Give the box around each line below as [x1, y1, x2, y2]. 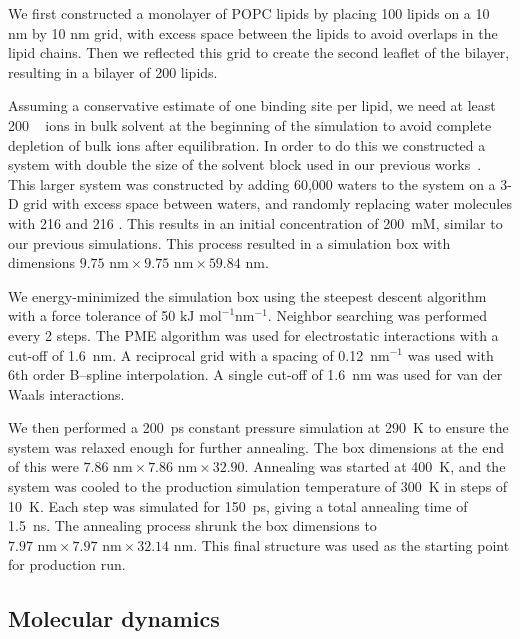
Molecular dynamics [8, 603, 220, 634]
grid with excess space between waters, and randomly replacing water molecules [23, 193, 512, 214]
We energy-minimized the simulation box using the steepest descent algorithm [8, 285, 487, 306]
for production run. [8, 554, 126, 575]
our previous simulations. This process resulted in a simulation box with [8, 232, 451, 253]
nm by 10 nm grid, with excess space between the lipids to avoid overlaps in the [8, 22, 498, 43]
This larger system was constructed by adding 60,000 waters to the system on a [8, 173, 496, 194]
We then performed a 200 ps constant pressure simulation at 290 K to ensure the [8, 417, 509, 438]
